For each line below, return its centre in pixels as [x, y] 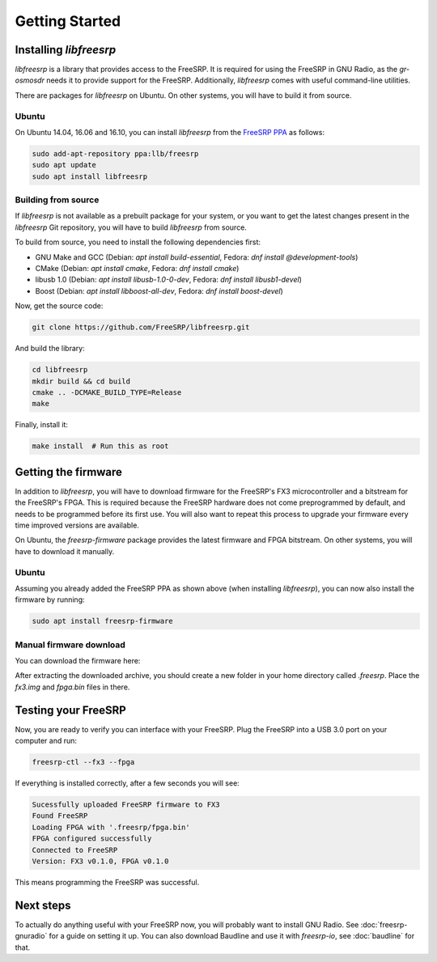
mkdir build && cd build [81, 381]
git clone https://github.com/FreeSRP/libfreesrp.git [141, 327]
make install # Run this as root [100, 446]
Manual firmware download [70, 645]
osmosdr [30, 80]
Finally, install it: [42, 425]
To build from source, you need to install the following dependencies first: [138, 242]
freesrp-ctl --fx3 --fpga [83, 762]
